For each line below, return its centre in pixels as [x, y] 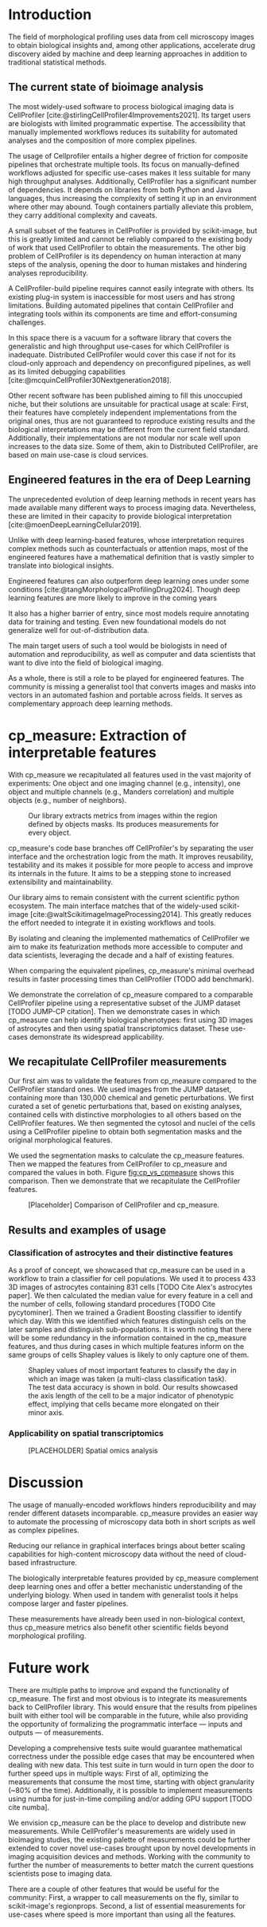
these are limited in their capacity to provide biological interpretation [120, 516]
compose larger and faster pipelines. [68, 1603]
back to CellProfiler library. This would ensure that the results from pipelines [133, 1707]
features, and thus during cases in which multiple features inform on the [126, 1346]
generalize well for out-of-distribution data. [79, 630]
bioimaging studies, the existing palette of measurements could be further [130, 1840]
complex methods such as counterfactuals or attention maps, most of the [128, 549]
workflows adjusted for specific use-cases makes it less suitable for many [130, 172]
